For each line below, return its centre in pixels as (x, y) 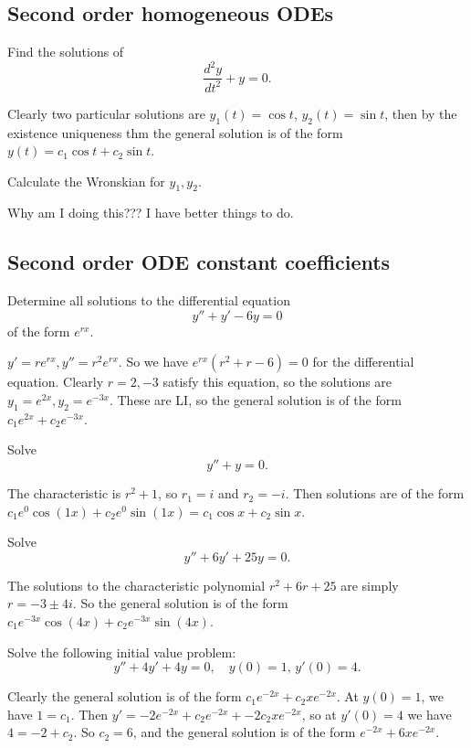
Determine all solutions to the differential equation (149, 300)
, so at (319, 714)
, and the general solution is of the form (244, 732)
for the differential (363, 362)
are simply (370, 585)
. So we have (153, 362)
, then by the (421, 113)
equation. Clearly (56, 382)
